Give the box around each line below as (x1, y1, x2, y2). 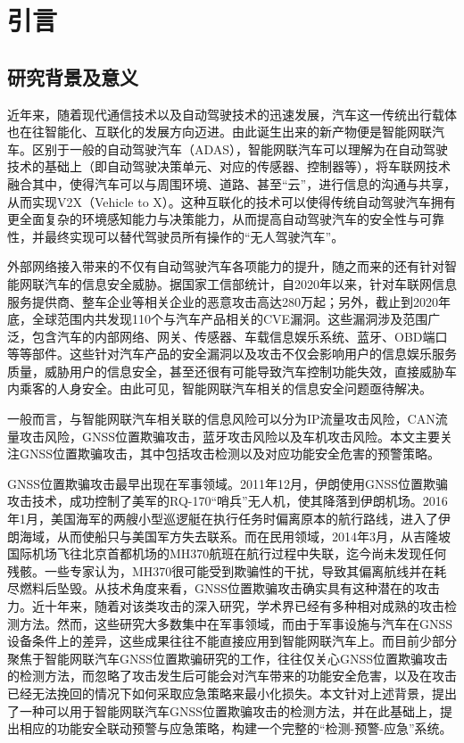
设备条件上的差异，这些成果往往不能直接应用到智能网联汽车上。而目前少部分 (7, 632, 457, 650)
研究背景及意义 (7, 62, 138, 90)
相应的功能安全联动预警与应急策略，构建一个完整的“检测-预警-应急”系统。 (19, 719, 452, 738)
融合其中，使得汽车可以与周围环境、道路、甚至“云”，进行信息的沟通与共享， (7, 174, 457, 193)
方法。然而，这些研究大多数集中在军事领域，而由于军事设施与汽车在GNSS (19, 614, 453, 632)
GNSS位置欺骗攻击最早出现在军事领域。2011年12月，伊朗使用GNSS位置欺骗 (7, 474, 449, 492)
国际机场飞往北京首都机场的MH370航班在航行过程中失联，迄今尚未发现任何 (7, 544, 447, 563)
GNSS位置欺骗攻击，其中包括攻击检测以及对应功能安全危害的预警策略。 (19, 444, 441, 463)
